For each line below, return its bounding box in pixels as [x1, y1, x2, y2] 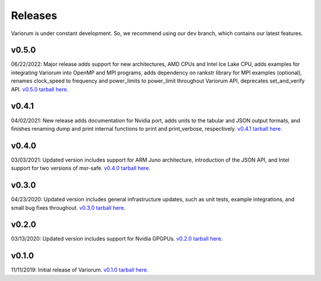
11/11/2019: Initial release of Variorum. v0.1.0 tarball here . [11, 266, 149, 273]
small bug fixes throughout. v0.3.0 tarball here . [11, 204, 126, 211]
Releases [11, 9, 58, 22]
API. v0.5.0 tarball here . [11, 86, 68, 93]
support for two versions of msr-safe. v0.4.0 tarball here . [11, 165, 151, 172]
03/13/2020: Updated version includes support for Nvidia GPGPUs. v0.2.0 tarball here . [11, 235, 223, 242]
